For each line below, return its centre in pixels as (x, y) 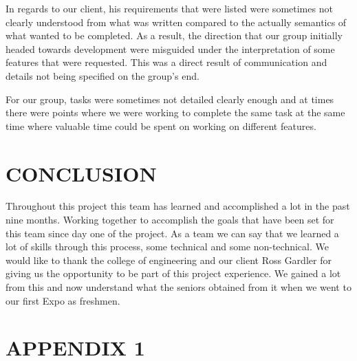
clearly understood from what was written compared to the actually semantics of (176, 22)
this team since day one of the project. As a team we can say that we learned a (172, 233)
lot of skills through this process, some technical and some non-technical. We (167, 247)
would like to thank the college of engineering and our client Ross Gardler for (169, 260)
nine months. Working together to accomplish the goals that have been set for (170, 220)
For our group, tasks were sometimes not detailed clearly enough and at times (170, 99)
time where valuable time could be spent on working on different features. (161, 125)
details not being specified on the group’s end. (102, 75)
